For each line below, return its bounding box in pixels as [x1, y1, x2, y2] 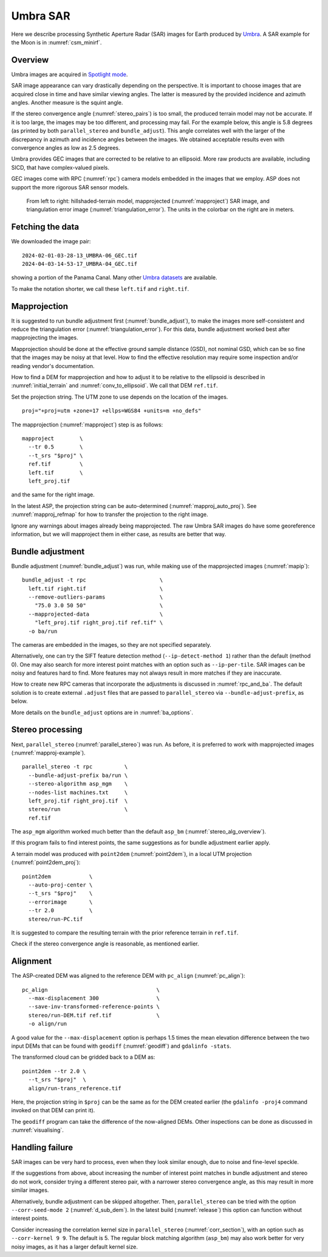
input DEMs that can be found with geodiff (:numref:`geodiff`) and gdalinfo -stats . [11, 1042, 231, 1050]
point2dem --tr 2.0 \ [22, 1068, 86, 1074]
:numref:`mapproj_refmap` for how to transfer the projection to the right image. [11, 511, 209, 518]
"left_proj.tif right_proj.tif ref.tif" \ [34, 619, 163, 626]
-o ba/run [28, 627, 58, 635]
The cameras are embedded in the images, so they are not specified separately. [11, 641, 212, 648]
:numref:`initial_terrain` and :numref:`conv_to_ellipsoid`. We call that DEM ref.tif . [11, 382, 218, 389]
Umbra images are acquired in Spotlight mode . [11, 71, 128, 78]
